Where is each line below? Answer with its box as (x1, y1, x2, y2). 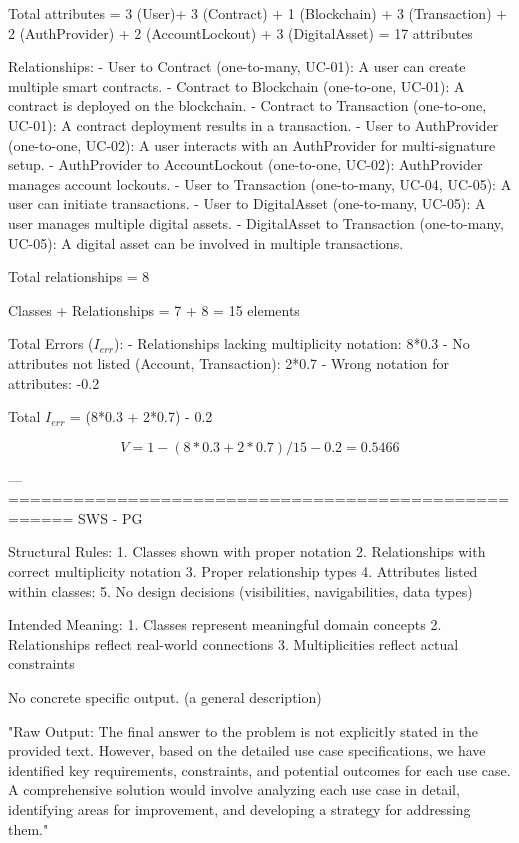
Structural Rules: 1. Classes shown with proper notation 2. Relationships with (8, 541, 486, 562)
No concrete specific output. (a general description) (8, 687, 322, 708)
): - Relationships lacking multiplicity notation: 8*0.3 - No (113, 333, 470, 354)
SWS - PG (78, 507, 143, 528)
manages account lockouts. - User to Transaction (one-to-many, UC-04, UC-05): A (8, 173, 512, 194)
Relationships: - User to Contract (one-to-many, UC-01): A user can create (8, 56, 466, 77)
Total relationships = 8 (8, 266, 150, 287)
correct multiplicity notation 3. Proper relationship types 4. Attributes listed (8, 561, 478, 582)
